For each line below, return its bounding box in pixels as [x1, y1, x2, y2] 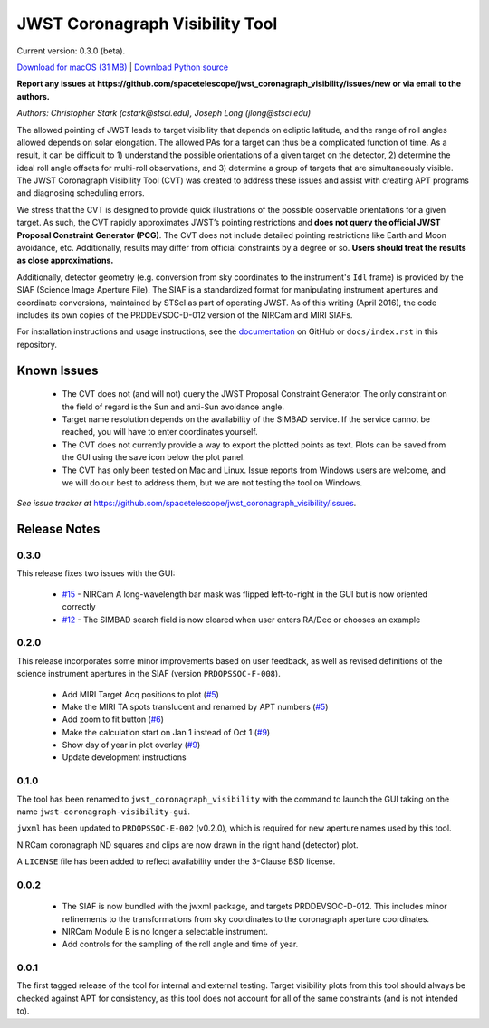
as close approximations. [16, 255, 114, 266]
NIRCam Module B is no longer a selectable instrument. [62, 926, 269, 937]
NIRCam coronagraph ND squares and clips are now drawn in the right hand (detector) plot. [16, 839, 359, 850]
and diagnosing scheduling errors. [16, 187, 145, 198]
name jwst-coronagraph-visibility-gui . [16, 806, 190, 817]
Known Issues [16, 362, 99, 378]
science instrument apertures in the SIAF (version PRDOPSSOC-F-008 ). [16, 668, 281, 679]
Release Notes [16, 522, 101, 537]
